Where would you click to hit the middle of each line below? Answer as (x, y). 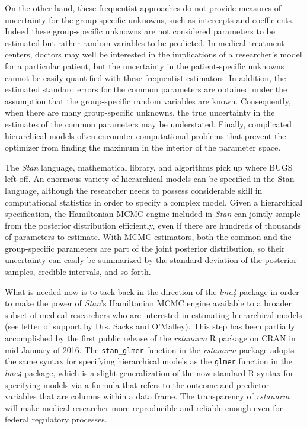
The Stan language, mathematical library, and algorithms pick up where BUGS (149, 167)
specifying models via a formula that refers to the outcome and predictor (137, 384)
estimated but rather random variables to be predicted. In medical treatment (145, 42)
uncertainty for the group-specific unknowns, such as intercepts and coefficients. (149, 19)
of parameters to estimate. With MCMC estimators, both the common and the (148, 237)
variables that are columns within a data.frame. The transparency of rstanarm (147, 396)
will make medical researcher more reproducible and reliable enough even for (144, 407)
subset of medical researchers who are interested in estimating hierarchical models (153, 314)
